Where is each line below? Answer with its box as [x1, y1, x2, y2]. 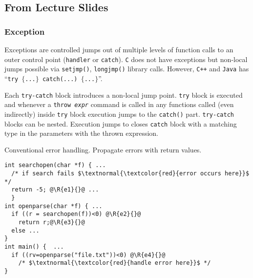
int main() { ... [4, 243, 64, 250]
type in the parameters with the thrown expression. [4, 128, 158, 138]
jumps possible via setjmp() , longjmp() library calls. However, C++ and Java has [4, 64, 249, 74]
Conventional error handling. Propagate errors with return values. [4, 144, 202, 154]
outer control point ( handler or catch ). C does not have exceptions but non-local [4, 54, 248, 64]
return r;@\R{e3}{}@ [18, 218, 85, 226]
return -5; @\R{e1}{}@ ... [11, 186, 99, 193]
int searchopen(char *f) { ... [4, 162, 106, 169]
